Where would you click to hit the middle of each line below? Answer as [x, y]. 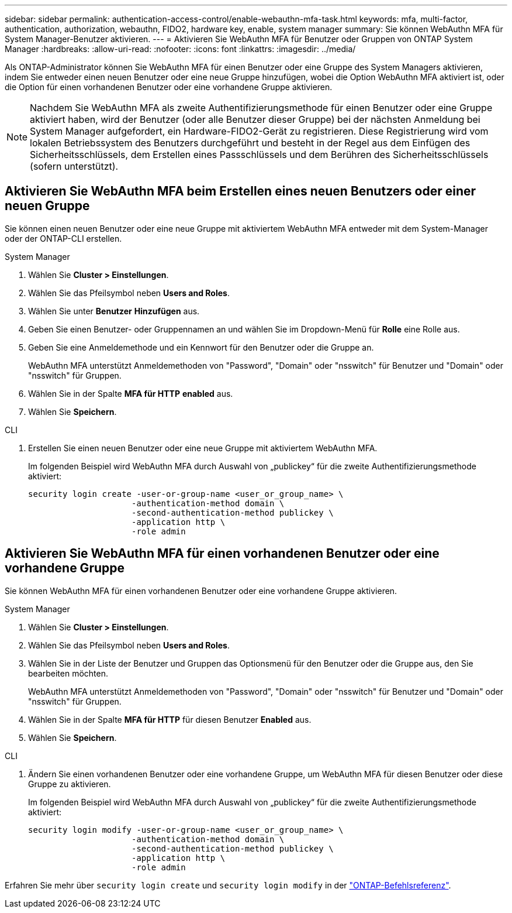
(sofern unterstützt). [74, 166]
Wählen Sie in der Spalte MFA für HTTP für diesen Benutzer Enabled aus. [170, 719]
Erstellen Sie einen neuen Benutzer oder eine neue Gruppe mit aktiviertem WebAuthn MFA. [203, 448]
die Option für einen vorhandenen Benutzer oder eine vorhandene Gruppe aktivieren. [169, 87]
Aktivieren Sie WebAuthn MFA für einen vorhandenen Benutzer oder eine [222, 554]
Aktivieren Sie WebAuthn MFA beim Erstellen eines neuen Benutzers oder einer [241, 191]
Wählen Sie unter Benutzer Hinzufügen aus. [114, 311]
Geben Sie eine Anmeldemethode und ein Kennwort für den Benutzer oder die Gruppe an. [201, 347]
